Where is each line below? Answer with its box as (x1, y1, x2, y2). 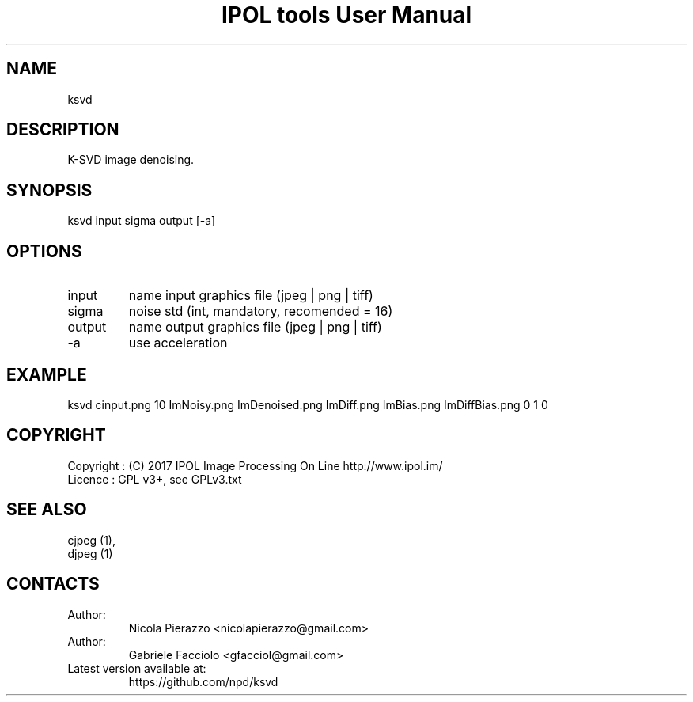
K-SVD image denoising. (67, 153, 195, 167)
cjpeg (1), (67, 533, 116, 547)
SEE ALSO (6, 499, 87, 520)
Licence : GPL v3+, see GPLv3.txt (67, 472, 242, 486)
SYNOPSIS (6, 180, 93, 200)
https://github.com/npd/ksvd (128, 674, 278, 689)
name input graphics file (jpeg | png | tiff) (128, 287, 373, 304)
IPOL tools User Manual (221, 2, 472, 28)
